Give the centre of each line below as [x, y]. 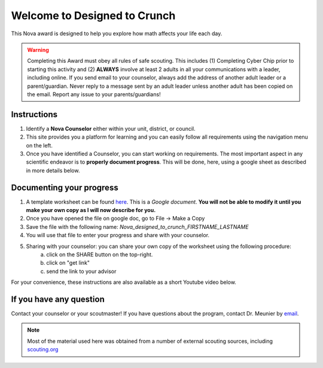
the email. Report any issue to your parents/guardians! [94, 94]
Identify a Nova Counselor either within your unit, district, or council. [111, 128]
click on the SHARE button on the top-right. [100, 254]
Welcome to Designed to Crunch [93, 16]
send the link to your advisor [81, 271]
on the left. [39, 145]
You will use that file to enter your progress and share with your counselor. [118, 235]
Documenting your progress [65, 187]
